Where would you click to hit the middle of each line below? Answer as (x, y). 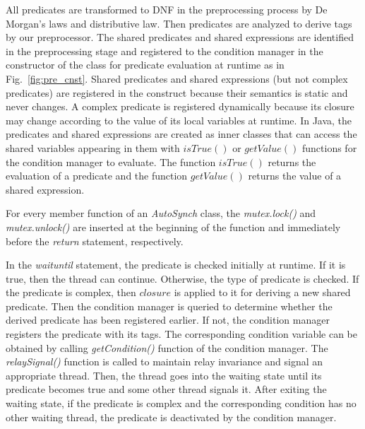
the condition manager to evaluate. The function (111, 161)
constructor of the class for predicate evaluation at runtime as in (145, 65)
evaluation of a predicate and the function (97, 176)
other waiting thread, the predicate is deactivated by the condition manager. (171, 417)
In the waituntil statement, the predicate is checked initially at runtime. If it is (176, 265)
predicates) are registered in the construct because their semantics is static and (177, 92)
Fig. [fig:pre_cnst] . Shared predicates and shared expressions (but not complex (177, 78)
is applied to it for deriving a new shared (262, 292)
